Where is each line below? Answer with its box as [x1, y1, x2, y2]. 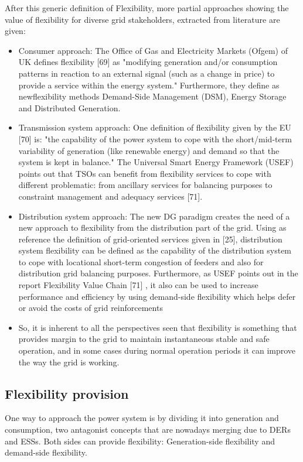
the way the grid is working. [18, 355, 120, 368]
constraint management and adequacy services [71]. [18, 190, 203, 202]
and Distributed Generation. [18, 101, 121, 114]
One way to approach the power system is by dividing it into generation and [5, 412, 279, 424]
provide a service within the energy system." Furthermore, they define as [18, 78, 280, 91]
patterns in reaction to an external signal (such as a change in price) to [18, 67, 275, 79]
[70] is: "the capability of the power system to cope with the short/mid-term [18, 132, 292, 145]
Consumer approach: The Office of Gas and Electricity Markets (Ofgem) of [18, 44, 288, 56]
